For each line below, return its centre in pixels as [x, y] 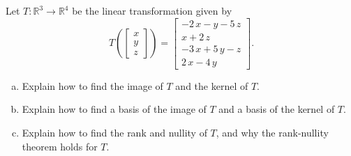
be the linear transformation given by [152, 10]
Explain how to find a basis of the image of [114, 109]
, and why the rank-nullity [272, 132]
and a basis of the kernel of [277, 109]
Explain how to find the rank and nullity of [114, 132]
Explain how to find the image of [92, 85]
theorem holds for [60, 146]
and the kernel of [212, 85]
